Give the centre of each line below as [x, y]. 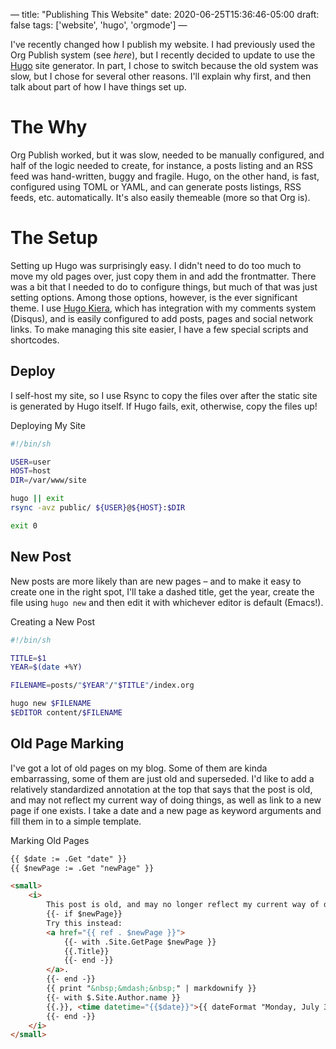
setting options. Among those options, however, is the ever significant [154, 297]
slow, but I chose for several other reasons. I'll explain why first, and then [161, 76]
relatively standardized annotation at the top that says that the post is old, [161, 789]
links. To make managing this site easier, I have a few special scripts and [159, 329]
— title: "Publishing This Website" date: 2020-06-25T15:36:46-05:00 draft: [165, 14]
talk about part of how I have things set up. [98, 87]
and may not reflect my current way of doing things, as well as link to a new [166, 800]
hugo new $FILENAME [51, 704]
